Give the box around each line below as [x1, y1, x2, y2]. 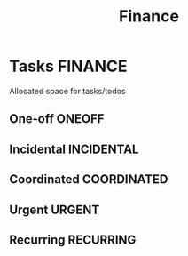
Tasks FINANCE [9, 56, 128, 76]
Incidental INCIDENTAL [9, 141, 139, 156]
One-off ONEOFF [9, 111, 105, 126]
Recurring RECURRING [9, 232, 137, 247]
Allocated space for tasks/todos [9, 85, 126, 96]
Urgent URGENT [9, 202, 100, 217]
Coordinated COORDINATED [9, 172, 168, 188]
